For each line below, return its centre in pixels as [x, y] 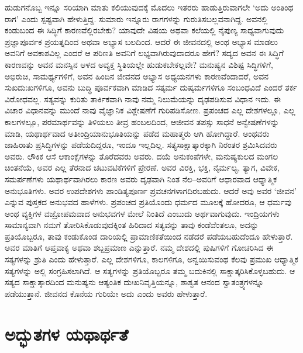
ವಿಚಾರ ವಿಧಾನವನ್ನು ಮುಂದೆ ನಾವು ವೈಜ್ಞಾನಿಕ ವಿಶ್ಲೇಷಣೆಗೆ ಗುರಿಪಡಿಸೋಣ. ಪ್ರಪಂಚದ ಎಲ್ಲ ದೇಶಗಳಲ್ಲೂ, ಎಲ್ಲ [150, 110]
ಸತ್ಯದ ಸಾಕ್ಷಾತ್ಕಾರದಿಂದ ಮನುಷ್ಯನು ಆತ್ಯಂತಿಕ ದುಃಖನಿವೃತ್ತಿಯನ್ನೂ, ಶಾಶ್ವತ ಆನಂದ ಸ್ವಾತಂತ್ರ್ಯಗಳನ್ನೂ [134, 282]
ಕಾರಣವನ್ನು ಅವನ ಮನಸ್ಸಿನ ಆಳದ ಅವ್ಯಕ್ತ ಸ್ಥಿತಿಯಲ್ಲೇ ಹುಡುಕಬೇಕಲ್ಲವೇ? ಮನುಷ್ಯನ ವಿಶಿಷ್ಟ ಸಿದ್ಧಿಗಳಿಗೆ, [139, 64]
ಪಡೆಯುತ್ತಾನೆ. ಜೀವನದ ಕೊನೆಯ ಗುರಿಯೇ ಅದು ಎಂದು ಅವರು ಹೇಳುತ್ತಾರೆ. [106, 293]
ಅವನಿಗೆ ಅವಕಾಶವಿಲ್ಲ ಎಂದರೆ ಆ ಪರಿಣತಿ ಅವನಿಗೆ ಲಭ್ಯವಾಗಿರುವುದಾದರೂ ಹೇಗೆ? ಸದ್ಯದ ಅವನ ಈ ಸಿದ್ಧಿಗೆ [144, 53]
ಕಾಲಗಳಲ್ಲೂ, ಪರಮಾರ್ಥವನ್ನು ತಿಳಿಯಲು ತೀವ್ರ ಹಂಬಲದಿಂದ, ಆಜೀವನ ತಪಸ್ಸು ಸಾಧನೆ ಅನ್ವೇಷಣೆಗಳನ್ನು [142, 121]
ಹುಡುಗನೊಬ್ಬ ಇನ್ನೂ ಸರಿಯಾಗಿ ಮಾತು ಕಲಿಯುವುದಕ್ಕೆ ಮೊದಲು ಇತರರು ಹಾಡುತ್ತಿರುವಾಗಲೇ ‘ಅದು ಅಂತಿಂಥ [149, 7]
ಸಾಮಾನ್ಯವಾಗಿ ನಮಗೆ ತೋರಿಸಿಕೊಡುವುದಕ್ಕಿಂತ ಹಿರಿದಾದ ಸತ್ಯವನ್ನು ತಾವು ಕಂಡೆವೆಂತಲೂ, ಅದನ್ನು [132, 225]
